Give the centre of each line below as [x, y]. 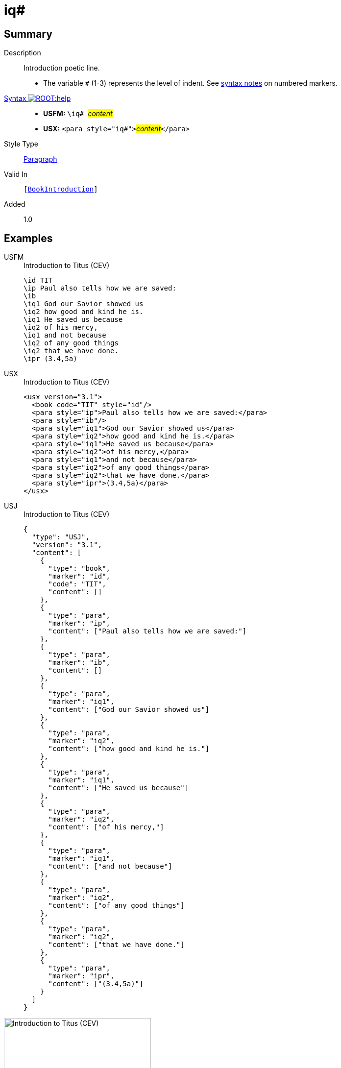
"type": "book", [79, 569]
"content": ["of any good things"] [116, 906]
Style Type [21, 144]
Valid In [16, 174]
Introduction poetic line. [62, 68]
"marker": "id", [79, 576]
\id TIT [38, 280]
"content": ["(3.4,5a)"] [96, 984]
